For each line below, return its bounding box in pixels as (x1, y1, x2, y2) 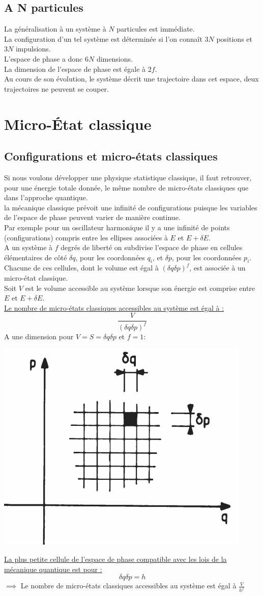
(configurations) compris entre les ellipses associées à (4, 232, 168, 242)
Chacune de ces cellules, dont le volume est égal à (4, 262, 159, 273)
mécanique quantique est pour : (4, 563, 102, 574)
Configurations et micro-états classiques (4, 148, 218, 164)
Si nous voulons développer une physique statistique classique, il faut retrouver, (4, 172, 252, 182)
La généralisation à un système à (4, 23, 106, 34)
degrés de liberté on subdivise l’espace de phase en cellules (61, 242, 243, 253)
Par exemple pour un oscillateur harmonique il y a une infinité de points (4, 222, 230, 232)
